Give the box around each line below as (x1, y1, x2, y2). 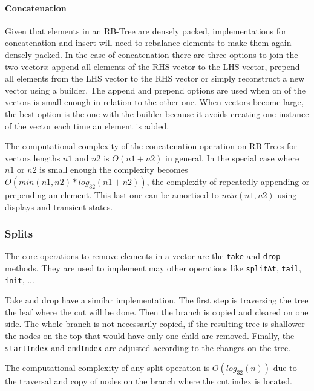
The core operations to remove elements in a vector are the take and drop (5, 250, 281, 262)
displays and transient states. (5, 200, 113, 213)
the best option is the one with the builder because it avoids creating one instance (5, 107, 309, 120)
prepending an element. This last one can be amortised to (5, 188, 219, 201)
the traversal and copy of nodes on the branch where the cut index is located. (5, 375, 292, 387)
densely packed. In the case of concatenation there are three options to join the (5, 48, 298, 60)
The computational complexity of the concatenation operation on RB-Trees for (5, 140, 297, 152)
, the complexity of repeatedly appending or (146, 175, 310, 187)
